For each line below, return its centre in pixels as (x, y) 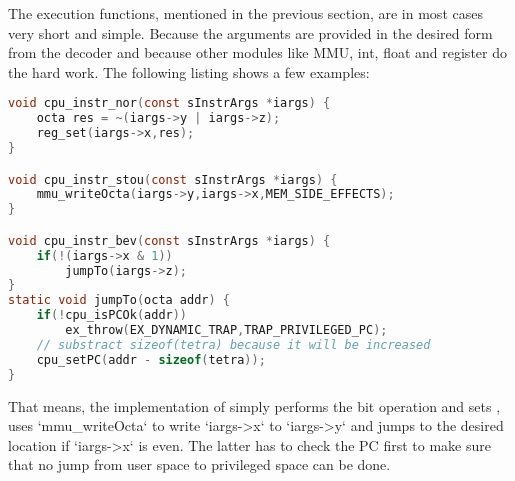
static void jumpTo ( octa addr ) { (119, 300)
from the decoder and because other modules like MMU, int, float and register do (257, 52)
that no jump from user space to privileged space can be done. (199, 464)
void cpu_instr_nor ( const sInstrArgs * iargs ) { (169, 103)
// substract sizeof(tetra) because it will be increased (233, 344)
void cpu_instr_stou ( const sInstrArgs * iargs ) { (173, 179)
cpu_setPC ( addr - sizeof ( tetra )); (151, 359)
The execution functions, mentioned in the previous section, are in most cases (245, 13)
